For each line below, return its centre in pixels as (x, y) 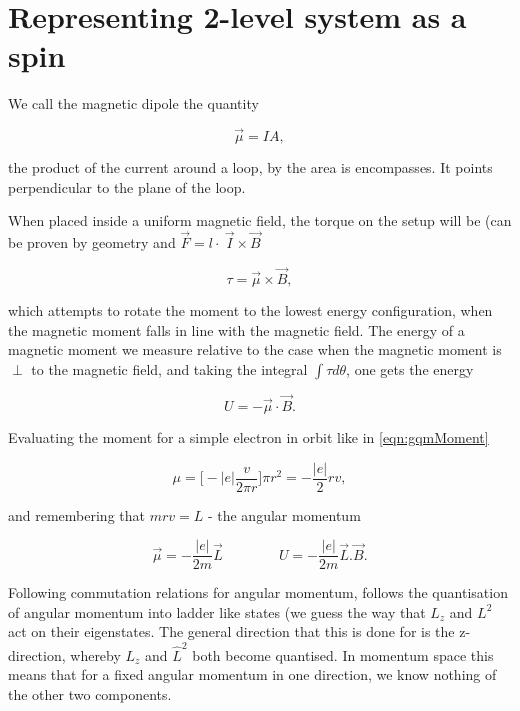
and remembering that (76, 514)
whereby (95, 654)
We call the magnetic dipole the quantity (133, 103)
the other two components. (90, 693)
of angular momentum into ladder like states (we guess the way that (217, 611)
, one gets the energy (410, 368)
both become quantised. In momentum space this (343, 654)
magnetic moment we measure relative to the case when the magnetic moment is (255, 349)
